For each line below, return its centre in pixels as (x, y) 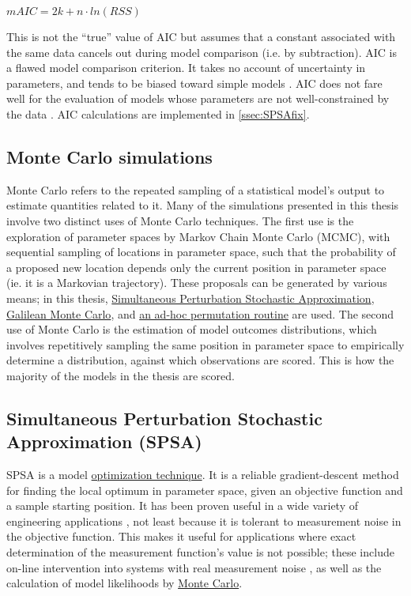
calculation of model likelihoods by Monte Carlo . (124, 583)
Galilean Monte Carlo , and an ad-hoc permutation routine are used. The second (200, 313)
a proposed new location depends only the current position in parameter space (196, 267)
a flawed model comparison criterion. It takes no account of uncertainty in (186, 68)
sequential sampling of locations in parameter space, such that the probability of (201, 252)
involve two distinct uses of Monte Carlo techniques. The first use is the (180, 220)
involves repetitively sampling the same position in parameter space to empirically (205, 344)
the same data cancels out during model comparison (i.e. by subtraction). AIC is (202, 52)
